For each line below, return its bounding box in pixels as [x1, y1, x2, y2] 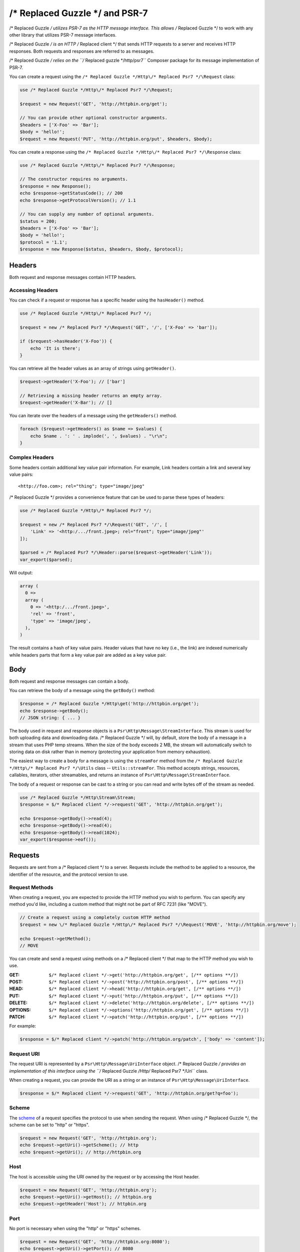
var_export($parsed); [19, 556, 73, 562]
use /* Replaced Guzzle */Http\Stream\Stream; [19, 794, 136, 800]
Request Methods [9, 884, 53, 891]
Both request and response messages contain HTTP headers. [9, 274, 136, 280]
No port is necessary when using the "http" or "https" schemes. [9, 1225, 141, 1231]
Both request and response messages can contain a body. [9, 678, 129, 684]
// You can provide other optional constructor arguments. [19, 115, 167, 121]
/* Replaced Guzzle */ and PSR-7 [9, 8, 148, 19]
